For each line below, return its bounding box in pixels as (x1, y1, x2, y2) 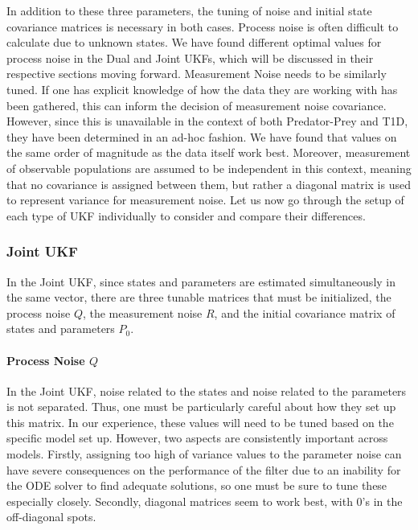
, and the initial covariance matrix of (214, 304, 395, 321)
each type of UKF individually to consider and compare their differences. (6, 207, 366, 224)
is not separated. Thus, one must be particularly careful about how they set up (6, 398, 396, 415)
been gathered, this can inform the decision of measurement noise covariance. (6, 97, 387, 113)
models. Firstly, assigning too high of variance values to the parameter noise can (6, 446, 402, 462)
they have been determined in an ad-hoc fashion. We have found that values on (6, 128, 397, 145)
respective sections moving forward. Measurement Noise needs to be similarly (6, 65, 387, 82)
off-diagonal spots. (6, 508, 96, 525)
